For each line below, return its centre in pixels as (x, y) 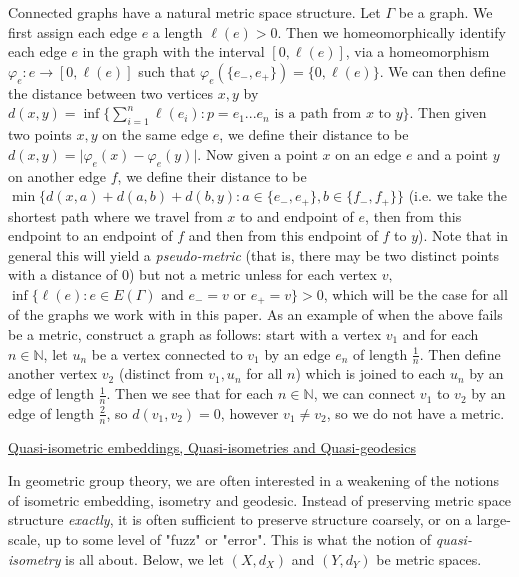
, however (249, 412)
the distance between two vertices (111, 92)
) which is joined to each (370, 373)
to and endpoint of (296, 215)
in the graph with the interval (173, 51)
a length (177, 31)
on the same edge (155, 134)
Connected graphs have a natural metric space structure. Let (194, 12)
